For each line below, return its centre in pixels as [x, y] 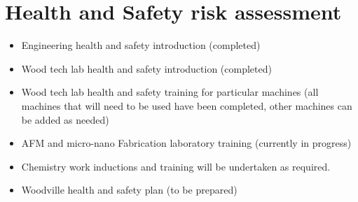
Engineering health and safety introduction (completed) [141, 45]
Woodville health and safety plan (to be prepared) [129, 190]
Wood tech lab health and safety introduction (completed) [146, 68]
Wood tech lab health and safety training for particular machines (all [170, 92]
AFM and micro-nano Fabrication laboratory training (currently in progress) [186, 143]
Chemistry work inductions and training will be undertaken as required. [176, 166]
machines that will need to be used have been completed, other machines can [187, 105]
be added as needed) [65, 119]
